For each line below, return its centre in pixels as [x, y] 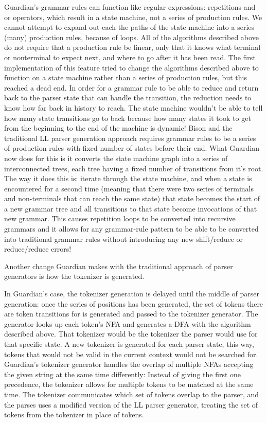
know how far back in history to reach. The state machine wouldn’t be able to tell [133, 107]
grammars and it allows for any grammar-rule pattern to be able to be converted [131, 229]
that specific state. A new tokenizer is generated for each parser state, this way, [129, 344]
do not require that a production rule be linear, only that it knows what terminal [132, 47]
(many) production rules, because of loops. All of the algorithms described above [131, 37]
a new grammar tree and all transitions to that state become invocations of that [131, 208]
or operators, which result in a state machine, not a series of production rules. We [133, 17]
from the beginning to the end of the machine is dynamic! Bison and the [118, 128]
